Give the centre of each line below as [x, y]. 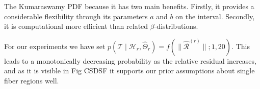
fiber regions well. [32, 80]
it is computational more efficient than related [76, 26]
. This [241, 46]
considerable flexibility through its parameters [76, 16]
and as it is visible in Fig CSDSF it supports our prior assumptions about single [129, 71]
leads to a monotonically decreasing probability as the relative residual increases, [130, 60]
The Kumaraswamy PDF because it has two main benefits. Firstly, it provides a [129, 6]
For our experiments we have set [55, 46]
